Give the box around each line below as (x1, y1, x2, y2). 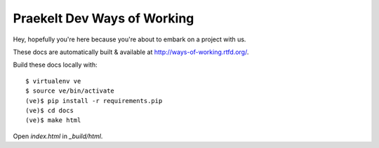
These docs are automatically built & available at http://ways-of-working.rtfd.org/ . (13, 48, 249, 56)
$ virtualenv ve (25, 77, 81, 85)
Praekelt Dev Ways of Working (13, 11, 194, 26)
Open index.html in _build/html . (13, 132, 103, 140)
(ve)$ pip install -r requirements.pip (25, 97, 163, 105)
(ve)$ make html (25, 116, 81, 124)
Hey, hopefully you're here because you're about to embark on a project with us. (13, 35, 246, 43)
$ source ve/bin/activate (25, 87, 115, 95)
